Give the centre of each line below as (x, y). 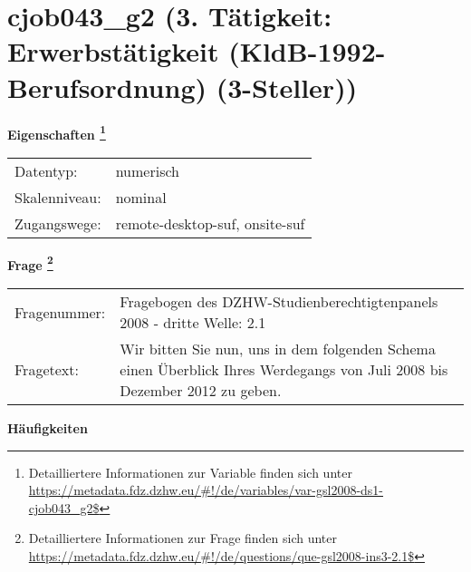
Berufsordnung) (107, 87)
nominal (141, 197)
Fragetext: (47, 369)
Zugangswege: (58, 223)
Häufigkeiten (48, 428)
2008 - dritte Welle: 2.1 (193, 322)
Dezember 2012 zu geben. (201, 390)
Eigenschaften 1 (57, 132)
